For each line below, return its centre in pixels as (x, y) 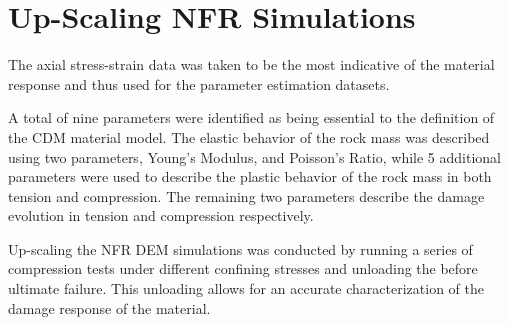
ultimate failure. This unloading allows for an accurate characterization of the (246, 288)
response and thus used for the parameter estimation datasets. (199, 83)
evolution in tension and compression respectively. (161, 215)
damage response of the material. (109, 307)
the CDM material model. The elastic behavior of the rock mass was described (249, 136)
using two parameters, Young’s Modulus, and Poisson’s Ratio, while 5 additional (254, 156)
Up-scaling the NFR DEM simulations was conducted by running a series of (240, 248)
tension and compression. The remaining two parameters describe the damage (246, 195)
